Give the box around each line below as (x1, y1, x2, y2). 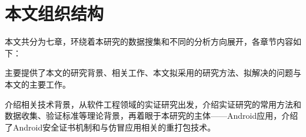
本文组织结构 (5, 1, 104, 25)
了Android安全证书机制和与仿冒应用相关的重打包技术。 (5, 121, 216, 133)
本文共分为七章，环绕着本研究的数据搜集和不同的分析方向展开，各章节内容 (5, 35, 293, 48)
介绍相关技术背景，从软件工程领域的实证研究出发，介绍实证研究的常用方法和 (5, 98, 301, 110)
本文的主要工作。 (5, 78, 71, 90)
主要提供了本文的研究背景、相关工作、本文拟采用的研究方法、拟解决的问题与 (5, 66, 301, 79)
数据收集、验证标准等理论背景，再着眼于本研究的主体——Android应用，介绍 (5, 109, 298, 122)
